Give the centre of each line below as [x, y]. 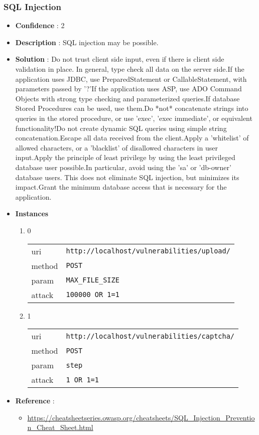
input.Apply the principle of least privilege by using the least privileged [125, 157]
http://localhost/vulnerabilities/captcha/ [150, 336]
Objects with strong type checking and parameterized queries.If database [127, 98]
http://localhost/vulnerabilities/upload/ [148, 251]
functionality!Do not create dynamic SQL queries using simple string [121, 128]
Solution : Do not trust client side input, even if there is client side [120, 59]
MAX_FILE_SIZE [93, 280]
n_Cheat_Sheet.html [60, 427]
